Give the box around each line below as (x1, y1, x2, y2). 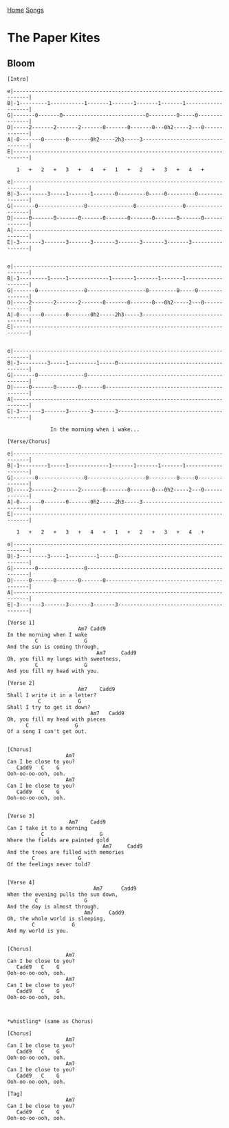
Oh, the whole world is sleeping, (7, 915, 107, 922)
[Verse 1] (7, 619, 36, 626)
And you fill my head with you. (7, 668, 100, 674)
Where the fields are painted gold (7, 837, 109, 844)
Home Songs (7, 6, 44, 14)
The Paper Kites (7, 30, 101, 46)
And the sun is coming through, (7, 643, 100, 650)
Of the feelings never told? (7, 861, 91, 868)
